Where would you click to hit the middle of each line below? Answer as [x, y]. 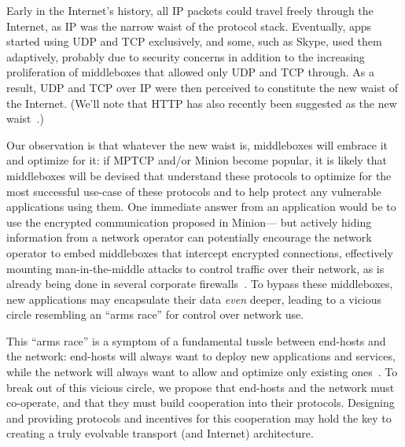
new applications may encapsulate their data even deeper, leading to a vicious [194, 299]
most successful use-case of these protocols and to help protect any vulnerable [194, 191]
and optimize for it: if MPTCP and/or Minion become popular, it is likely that [197, 160]
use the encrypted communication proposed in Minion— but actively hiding [189, 222]
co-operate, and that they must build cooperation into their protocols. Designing [201, 403]
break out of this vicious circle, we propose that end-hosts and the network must [201, 387]
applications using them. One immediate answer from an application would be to [201, 207]
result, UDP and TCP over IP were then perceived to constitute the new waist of [202, 87]
